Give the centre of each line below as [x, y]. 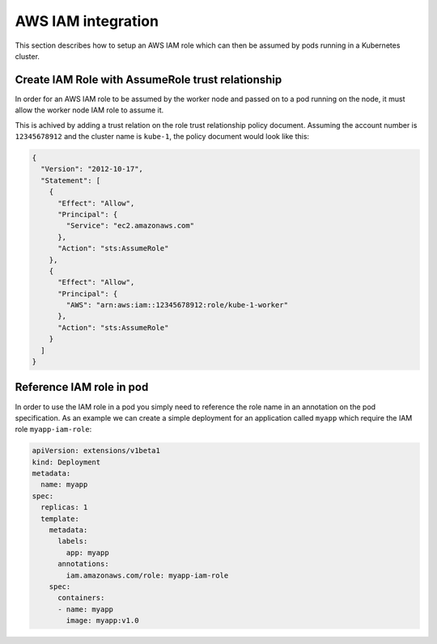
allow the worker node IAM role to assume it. [89, 110]
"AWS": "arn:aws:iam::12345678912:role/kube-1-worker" [177, 305]
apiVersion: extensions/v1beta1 [96, 451]
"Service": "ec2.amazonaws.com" [130, 226]
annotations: [83, 564]
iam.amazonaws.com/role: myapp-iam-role [147, 575]
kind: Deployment [66, 462]
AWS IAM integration [87, 21]
